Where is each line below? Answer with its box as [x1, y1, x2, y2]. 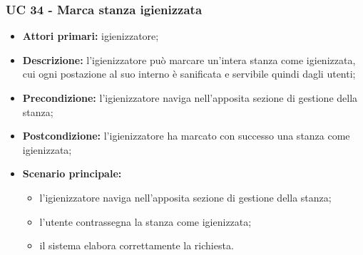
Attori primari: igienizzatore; [22, 28, 159, 43]
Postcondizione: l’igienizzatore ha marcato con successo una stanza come [22, 128, 350, 143]
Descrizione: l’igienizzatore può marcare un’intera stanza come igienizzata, [22, 52, 356, 67]
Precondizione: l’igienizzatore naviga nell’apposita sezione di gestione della [22, 90, 358, 105]
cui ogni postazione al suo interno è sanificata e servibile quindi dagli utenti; [22, 66, 356, 81]
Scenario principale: [22, 166, 122, 181]
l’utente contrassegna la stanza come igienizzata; [39, 214, 252, 229]
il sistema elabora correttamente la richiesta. [39, 238, 234, 253]
